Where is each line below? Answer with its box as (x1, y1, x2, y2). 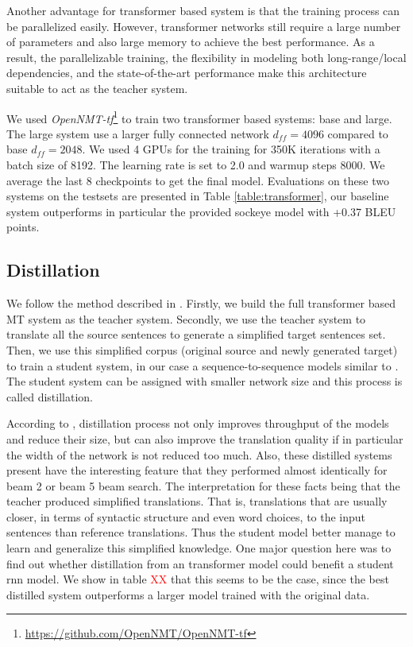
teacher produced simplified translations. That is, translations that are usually (6, 493, 388, 509)
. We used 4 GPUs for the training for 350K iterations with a (82, 141, 380, 157)
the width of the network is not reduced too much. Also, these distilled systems (6, 446, 392, 463)
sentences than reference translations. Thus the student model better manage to (6, 524, 396, 540)
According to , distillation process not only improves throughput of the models (6, 415, 389, 432)
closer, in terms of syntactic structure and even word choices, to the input (6, 508, 366, 525)
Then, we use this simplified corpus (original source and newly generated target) (6, 341, 398, 358)
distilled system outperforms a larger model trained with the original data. (6, 586, 370, 602)
